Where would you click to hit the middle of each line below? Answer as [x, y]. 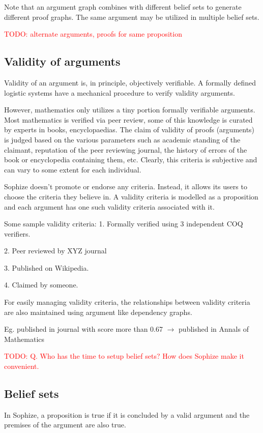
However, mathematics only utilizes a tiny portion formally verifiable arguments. [130, 110]
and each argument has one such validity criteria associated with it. [109, 206]
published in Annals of [214, 329]
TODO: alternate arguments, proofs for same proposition [93, 34]
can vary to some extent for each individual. [73, 169]
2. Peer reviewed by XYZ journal [55, 251]
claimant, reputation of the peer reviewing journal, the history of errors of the [126, 149]
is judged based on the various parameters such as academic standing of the [122, 139]
